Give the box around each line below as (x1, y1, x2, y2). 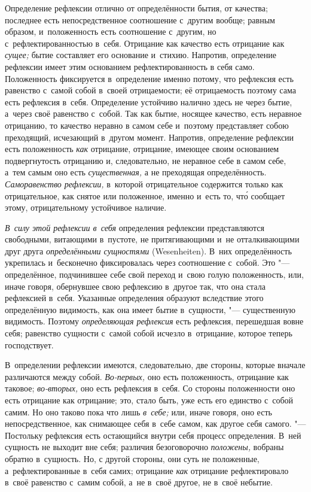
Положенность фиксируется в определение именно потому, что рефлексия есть (5, 72, 294, 84)
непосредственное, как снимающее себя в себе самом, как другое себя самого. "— (5, 417, 306, 430)
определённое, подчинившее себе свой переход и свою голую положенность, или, (5, 268, 304, 281)
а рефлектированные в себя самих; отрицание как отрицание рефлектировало (5, 464, 289, 476)
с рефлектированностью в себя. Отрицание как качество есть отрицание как (5, 37, 285, 49)
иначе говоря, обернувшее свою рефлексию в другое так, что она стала (5, 280, 266, 292)
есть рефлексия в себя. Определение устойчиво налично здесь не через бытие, (5, 95, 292, 108)
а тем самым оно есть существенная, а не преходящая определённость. (5, 166, 267, 178)
